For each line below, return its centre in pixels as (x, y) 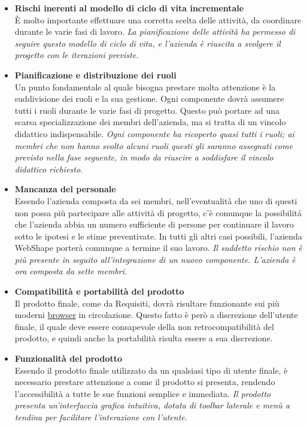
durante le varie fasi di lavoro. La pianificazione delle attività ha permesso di (155, 31)
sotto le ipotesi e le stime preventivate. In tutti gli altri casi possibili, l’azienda (158, 236)
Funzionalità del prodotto (69, 358)
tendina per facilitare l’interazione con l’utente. (101, 417)
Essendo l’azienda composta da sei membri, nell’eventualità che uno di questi (156, 200)
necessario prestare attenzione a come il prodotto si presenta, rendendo (145, 382)
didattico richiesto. (49, 169)
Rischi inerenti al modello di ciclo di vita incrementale (129, 8)
